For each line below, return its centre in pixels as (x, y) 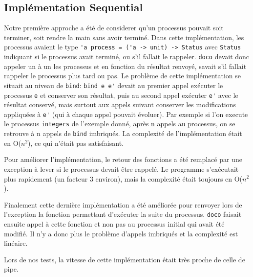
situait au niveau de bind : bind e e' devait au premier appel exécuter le (114, 85)
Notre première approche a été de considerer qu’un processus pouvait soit (114, 28)
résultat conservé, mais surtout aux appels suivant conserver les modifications (120, 104)
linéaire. (16, 243)
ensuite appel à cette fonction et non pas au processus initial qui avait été (114, 223)
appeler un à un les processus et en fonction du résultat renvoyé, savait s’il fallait (125, 66)
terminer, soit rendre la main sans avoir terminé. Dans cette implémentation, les (124, 37)
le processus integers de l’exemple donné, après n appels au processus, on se (120, 124)
